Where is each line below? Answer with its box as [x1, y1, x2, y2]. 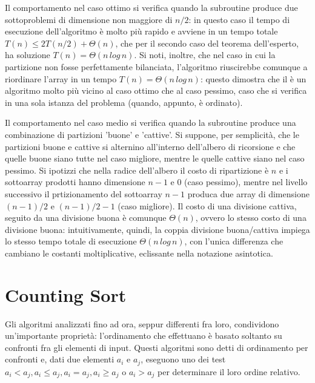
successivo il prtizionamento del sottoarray [5, 187, 162, 200]
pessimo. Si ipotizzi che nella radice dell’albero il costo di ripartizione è [5, 163, 269, 176]
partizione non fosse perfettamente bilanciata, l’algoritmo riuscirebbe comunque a [5, 60, 308, 73]
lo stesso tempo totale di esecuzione [5, 235, 137, 247]
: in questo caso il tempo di [188, 13, 290, 25]
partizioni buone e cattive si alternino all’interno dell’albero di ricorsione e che [5, 140, 296, 152]
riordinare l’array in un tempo [5, 72, 117, 85]
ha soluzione [5, 48, 50, 61]
